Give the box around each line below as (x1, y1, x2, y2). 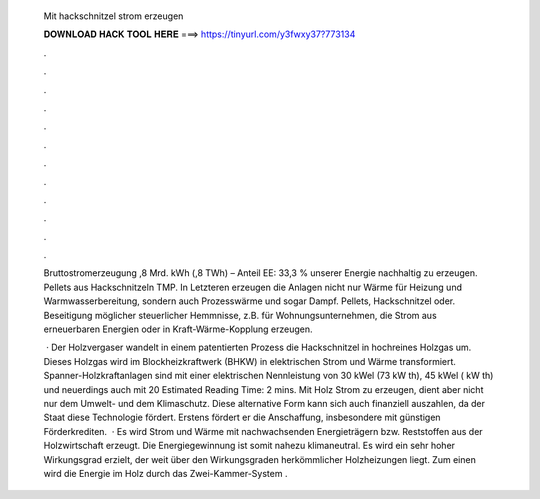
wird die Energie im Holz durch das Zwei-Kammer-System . (43, 467, 288, 479)
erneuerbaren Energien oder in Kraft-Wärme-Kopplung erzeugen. (43, 323, 314, 335)
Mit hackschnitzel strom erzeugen (43, 10, 184, 22)
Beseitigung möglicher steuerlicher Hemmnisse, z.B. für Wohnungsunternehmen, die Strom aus (43, 309, 437, 321)
